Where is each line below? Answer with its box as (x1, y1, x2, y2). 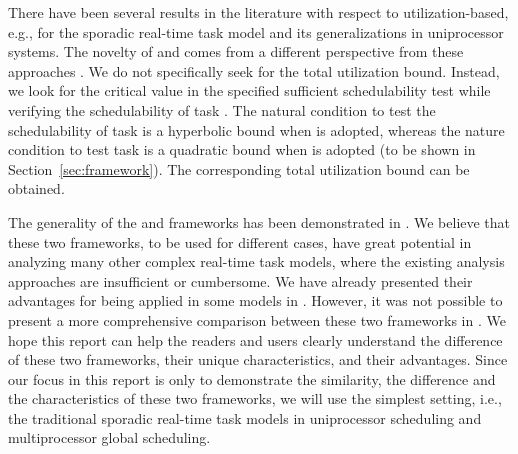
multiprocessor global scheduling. (8, 427, 211, 448)
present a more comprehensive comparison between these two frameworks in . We (8, 309, 506, 330)
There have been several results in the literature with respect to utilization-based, (8, 2, 509, 22)
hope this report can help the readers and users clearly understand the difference (8, 329, 503, 350)
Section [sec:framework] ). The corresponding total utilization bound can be (8, 158, 470, 179)
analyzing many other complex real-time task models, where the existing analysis (8, 251, 505, 272)
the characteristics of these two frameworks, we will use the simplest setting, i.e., (8, 388, 502, 409)
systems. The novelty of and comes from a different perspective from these (8, 41, 464, 62)
